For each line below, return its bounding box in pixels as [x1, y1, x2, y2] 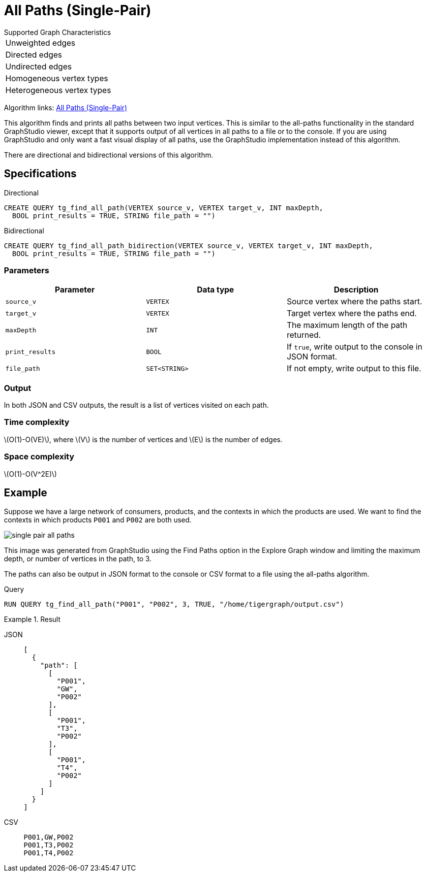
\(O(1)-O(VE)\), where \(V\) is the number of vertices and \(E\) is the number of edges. [4, 435, 283, 444]
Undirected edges [5, 61, 72, 71]
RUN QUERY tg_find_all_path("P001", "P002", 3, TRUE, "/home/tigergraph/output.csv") [4, 600, 344, 609]
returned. [286, 330, 321, 340]
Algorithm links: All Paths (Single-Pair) [4, 103, 127, 112]
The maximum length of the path [286, 320, 408, 330]
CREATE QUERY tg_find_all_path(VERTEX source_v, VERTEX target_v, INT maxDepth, [4, 203, 324, 212]
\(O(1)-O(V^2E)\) [4, 469, 57, 478]
